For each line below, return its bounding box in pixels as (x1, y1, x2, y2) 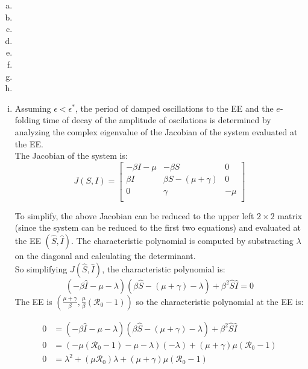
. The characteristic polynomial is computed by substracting (71, 234, 294, 247)
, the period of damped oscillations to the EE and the (75, 101, 274, 114)
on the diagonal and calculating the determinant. (14, 249, 196, 262)
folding (14, 114, 40, 126)
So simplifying (14, 262, 68, 275)
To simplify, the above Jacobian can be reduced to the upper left (14, 209, 254, 222)
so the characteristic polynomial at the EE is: (136, 295, 304, 307)
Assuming (14, 101, 51, 114)
